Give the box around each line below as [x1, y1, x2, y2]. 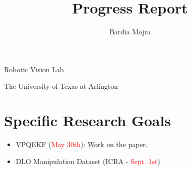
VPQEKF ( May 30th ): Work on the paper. [15, 139, 148, 150]
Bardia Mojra [109, 26, 151, 37]
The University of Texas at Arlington [4, 81, 118, 91]
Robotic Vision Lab [4, 64, 64, 74]
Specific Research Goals [4, 110, 171, 131]
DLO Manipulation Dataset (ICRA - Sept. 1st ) [15, 156, 160, 166]
